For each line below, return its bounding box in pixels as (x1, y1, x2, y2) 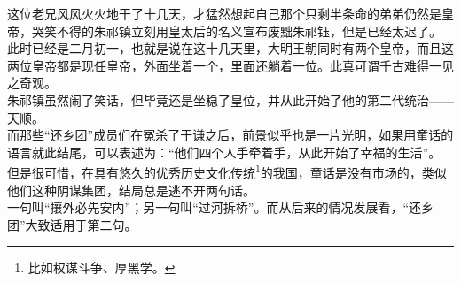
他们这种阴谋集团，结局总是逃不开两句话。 (7, 180, 255, 199)
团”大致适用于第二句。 (7, 215, 137, 233)
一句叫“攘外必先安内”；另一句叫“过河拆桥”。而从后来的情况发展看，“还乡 (7, 198, 434, 217)
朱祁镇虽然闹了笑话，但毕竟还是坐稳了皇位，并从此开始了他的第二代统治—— (7, 90, 454, 109)
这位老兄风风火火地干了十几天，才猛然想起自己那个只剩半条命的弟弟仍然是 (7, 4, 441, 22)
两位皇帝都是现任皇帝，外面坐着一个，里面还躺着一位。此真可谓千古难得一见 (7, 56, 454, 74)
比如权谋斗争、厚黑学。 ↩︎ (27, 258, 176, 277)
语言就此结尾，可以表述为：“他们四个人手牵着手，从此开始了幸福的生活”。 (7, 142, 441, 161)
